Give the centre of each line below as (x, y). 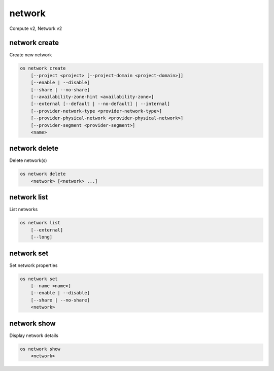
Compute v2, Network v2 (36, 28)
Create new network (31, 55)
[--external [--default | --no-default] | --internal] (100, 104)
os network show (40, 349)
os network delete (43, 174)
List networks (24, 209)
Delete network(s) (28, 160)
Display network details (34, 335)
